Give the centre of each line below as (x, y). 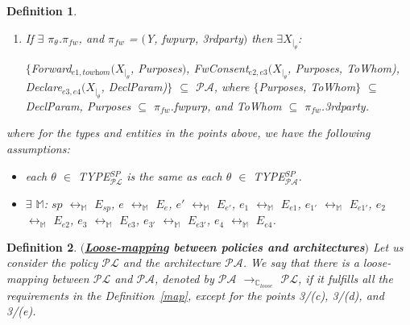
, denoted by (184, 278)
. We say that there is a (301, 262)
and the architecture (172, 262)
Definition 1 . (42, 10)
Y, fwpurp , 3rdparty (194, 37)
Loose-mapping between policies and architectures (225, 246)
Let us (388, 246)
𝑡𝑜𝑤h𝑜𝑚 (96, 73)
